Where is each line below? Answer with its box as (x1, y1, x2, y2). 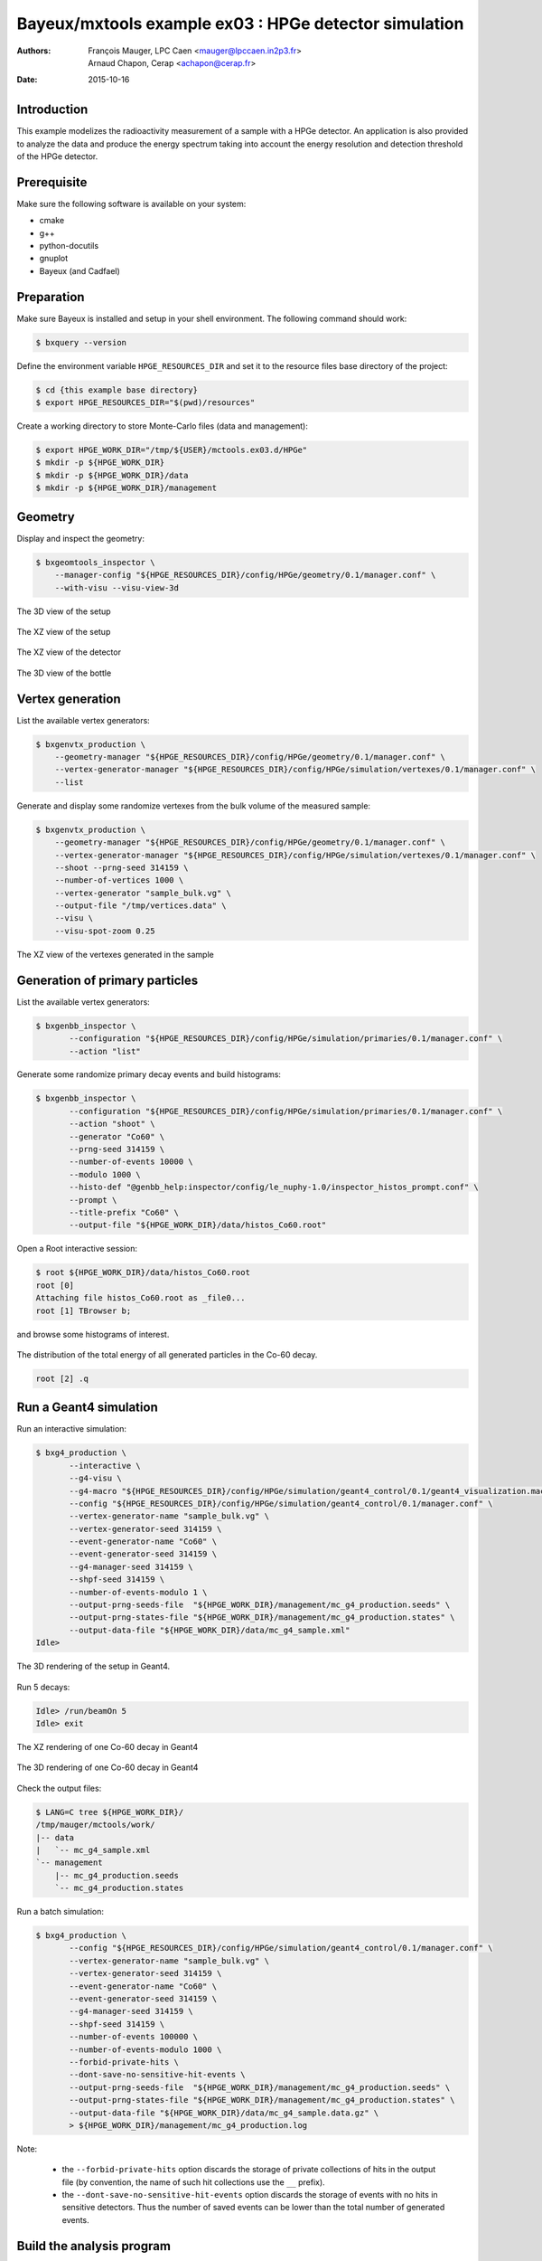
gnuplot (39, 253, 69, 264)
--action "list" (69, 1045, 142, 1056)
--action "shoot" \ (69, 1119, 155, 1130)
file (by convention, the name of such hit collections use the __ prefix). (61, 2176, 325, 2188)
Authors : (16, 45, 51, 56)
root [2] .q (35, 1373, 89, 1384)
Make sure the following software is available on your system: (16, 198, 247, 209)
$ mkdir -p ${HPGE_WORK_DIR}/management (35, 483, 217, 493)
